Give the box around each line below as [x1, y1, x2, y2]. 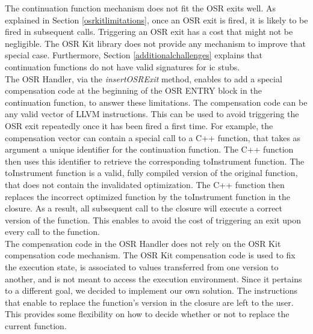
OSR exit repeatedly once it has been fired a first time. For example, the [5, 119, 273, 132]
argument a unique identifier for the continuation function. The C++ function [5, 143, 294, 156]
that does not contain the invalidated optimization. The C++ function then [5, 178, 285, 190]
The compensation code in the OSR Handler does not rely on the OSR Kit [5, 237, 281, 249]
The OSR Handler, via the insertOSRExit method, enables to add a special [5, 72, 282, 85]
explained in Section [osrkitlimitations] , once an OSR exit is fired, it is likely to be [5, 13, 308, 26]
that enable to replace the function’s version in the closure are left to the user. [5, 296, 294, 308]
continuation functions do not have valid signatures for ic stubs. [5, 60, 240, 73]
